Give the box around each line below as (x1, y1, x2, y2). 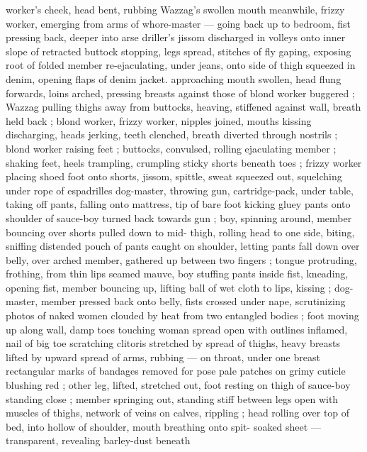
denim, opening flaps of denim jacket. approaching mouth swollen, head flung (6, 71, 341, 86)
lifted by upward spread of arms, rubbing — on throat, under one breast (6, 349, 320, 364)
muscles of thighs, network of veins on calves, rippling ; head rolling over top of (6, 405, 350, 420)
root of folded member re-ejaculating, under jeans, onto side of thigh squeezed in (6, 57, 356, 72)
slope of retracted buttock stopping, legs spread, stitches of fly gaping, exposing (6, 43, 351, 58)
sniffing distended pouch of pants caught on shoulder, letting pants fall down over (6, 238, 360, 253)
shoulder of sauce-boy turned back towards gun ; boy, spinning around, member (6, 210, 352, 225)
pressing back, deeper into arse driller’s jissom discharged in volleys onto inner (6, 30, 346, 45)
